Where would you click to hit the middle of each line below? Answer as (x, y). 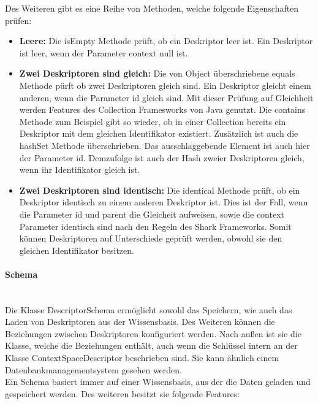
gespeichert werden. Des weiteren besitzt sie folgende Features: (123, 393)
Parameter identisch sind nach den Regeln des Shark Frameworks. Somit (155, 226)
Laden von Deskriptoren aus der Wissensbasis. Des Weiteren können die (140, 322)
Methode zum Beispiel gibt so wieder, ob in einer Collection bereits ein (153, 121)
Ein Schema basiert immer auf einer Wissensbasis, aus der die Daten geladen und (158, 382)
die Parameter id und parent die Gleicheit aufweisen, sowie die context (152, 214)
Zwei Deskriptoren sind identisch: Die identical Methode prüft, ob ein (160, 190)
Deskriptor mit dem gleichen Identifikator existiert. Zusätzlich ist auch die (159, 133)
